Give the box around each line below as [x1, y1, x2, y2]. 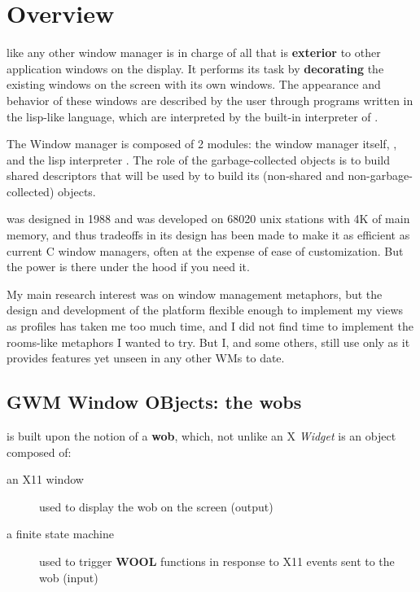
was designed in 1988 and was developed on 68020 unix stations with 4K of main [7, 210, 410, 227]
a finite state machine [7, 525, 114, 542]
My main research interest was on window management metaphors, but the [7, 285, 383, 302]
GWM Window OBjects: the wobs [7, 389, 302, 414]
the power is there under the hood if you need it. [7, 258, 250, 275]
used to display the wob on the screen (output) [39, 498, 273, 515]
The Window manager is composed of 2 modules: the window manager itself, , [7, 135, 397, 152]
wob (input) [39, 568, 98, 585]
